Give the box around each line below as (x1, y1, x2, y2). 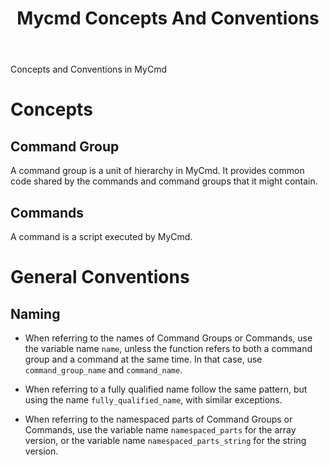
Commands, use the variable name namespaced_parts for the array (24, 424, 297, 436)
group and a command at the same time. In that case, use (24, 353, 263, 365)
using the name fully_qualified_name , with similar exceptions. (24, 394, 283, 406)
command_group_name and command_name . (24, 364, 183, 376)
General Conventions (10, 266, 190, 289)
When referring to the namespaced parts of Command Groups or (24, 413, 293, 425)
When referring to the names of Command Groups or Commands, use (24, 332, 313, 344)
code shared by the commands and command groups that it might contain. (10, 175, 318, 187)
